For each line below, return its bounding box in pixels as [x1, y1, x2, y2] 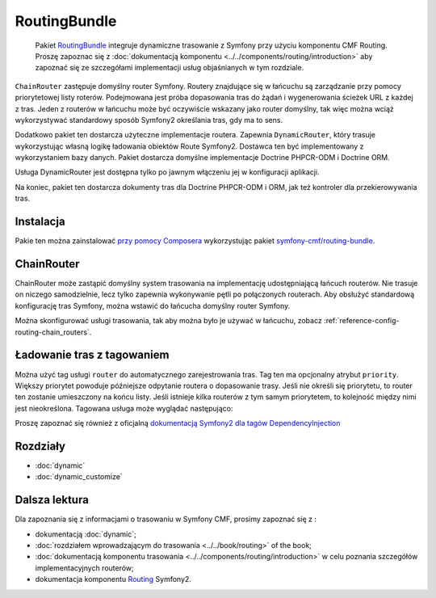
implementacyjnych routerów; [35, 562, 135, 573]
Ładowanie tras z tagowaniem [15, 348, 170, 362]
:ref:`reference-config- [323, 316, 400, 326]
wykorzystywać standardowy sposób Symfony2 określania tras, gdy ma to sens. [15, 115, 283, 124]
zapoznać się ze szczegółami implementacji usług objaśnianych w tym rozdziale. [35, 63, 304, 73]
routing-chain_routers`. [15, 327, 92, 337]
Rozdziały [15, 439, 66, 453]
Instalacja [15, 215, 65, 229]
